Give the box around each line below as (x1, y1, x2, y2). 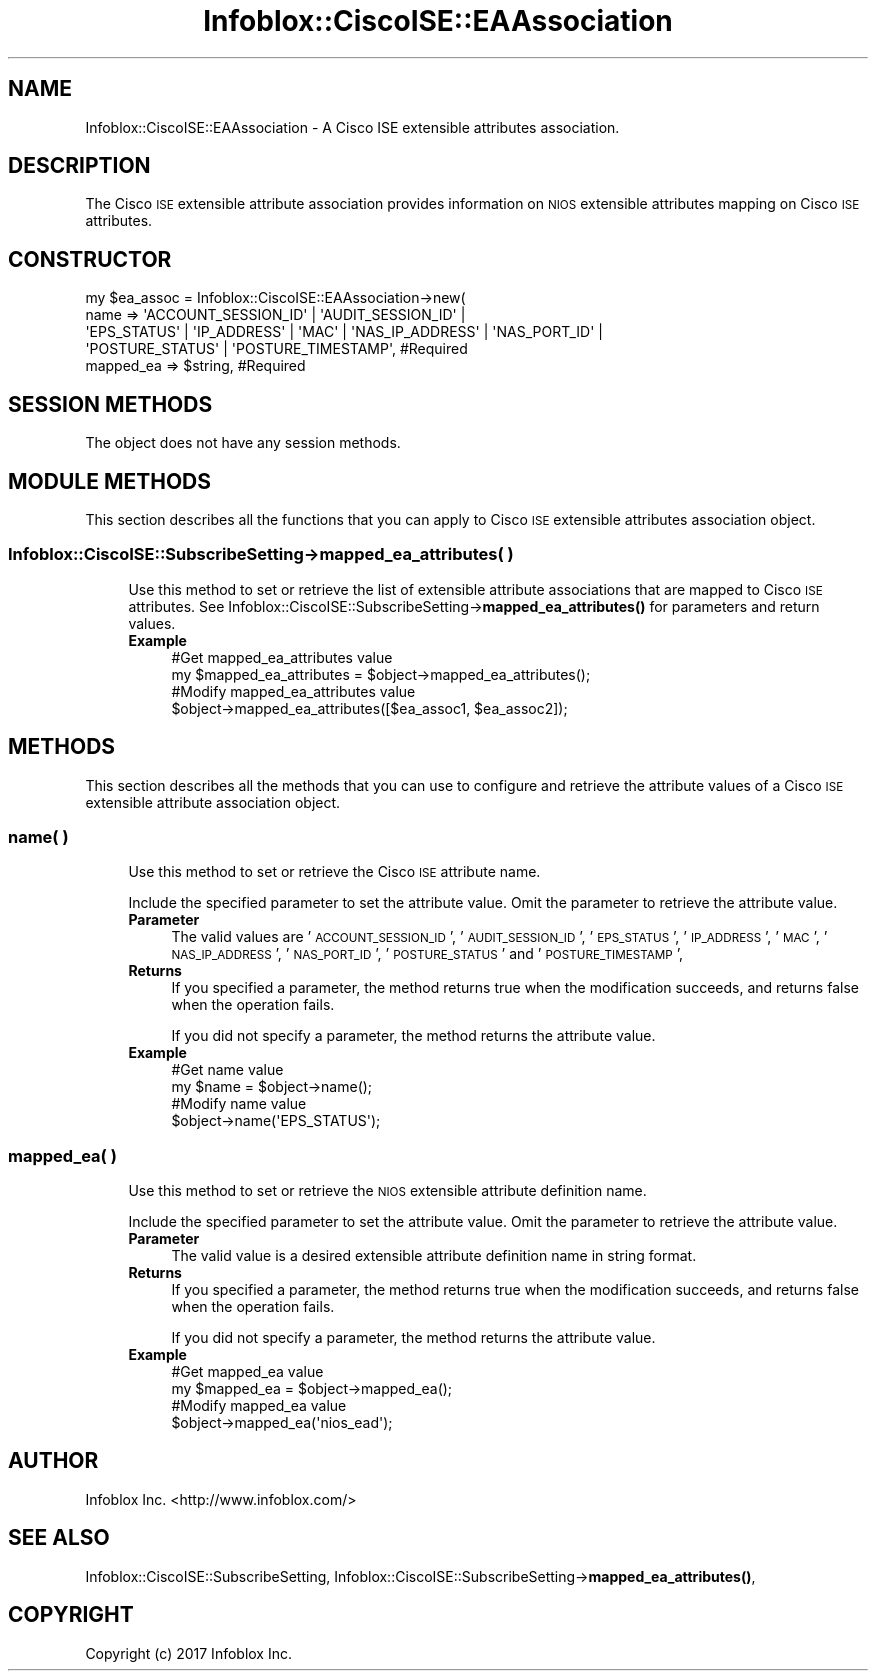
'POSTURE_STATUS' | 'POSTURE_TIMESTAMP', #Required (85, 340, 468, 358)
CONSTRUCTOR (8, 246, 172, 272)
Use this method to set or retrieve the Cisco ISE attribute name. (128, 863, 541, 881)
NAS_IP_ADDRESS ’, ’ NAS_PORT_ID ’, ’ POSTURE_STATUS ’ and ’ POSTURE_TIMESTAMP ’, (171, 945, 683, 963)
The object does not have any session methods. (85, 434, 401, 452)
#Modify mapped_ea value (171, 1397, 347, 1415)
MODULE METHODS (8, 468, 212, 494)
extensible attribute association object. (85, 793, 341, 811)
